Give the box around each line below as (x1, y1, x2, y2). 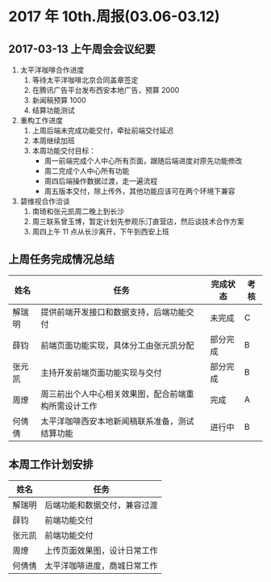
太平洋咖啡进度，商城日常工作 (44, 559, 159, 571)
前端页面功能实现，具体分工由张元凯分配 (40, 339, 195, 351)
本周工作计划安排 (8, 458, 94, 471)
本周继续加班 (31, 136, 75, 145)
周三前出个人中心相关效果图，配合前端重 (40, 388, 195, 399)
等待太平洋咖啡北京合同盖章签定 (31, 75, 139, 85)
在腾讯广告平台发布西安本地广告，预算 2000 (31, 86, 180, 95)
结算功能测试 (31, 106, 75, 115)
